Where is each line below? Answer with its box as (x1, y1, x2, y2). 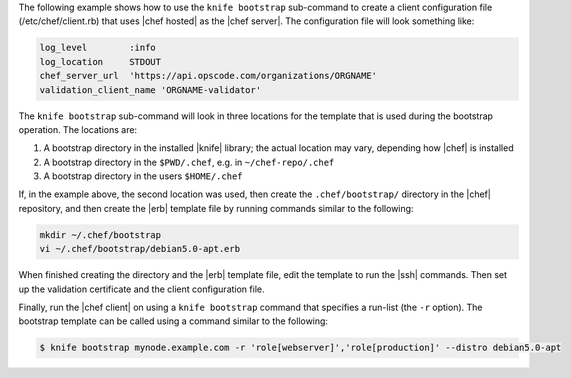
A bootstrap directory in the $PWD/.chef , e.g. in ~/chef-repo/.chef (43, 156, 335, 168)
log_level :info (39, 42, 157, 54)
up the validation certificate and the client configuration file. (18, 283, 265, 295)
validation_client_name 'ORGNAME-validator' (39, 84, 262, 95)
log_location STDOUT (39, 56, 162, 67)
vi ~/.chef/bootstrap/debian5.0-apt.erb (39, 243, 240, 255)
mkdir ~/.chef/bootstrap (39, 229, 162, 240)
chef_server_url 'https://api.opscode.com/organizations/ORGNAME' (39, 70, 378, 82)
